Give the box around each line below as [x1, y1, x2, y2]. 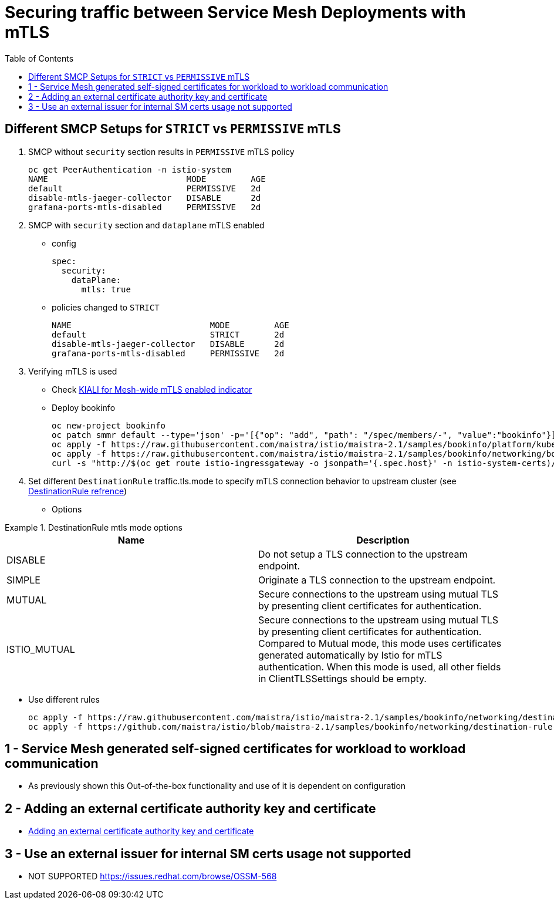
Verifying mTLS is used [28, 366, 117, 376]
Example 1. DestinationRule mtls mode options [5, 522, 183, 532]
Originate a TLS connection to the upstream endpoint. [258, 574, 496, 586]
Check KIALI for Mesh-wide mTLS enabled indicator [52, 384, 252, 394]
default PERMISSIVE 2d [28, 183, 261, 193]
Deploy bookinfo [52, 402, 116, 413]
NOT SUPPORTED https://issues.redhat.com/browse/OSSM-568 [28, 871, 277, 882]
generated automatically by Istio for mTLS [258, 649, 442, 661]
